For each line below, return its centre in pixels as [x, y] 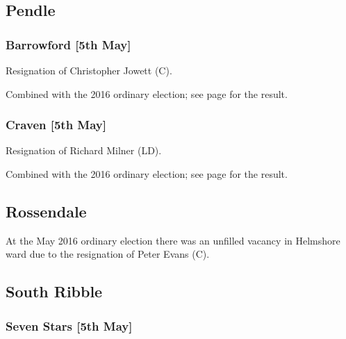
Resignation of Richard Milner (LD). [84, 150]
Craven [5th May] [56, 125]
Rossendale [46, 211]
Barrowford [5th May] [68, 44]
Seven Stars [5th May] [69, 325]
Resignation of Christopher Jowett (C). [89, 70]
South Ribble [54, 291]
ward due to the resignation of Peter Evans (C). [108, 254]
